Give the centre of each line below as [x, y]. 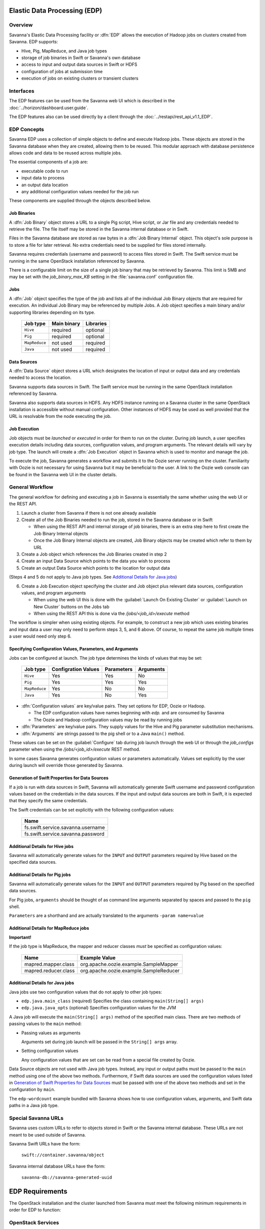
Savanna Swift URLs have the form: [45, 1144]
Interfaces [22, 91]
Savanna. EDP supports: [34, 42]
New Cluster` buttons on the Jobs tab [72, 607]
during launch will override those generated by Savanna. [66, 765]
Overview [21, 25]
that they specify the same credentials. [48, 801]
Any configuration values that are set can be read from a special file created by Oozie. [108, 1060]
